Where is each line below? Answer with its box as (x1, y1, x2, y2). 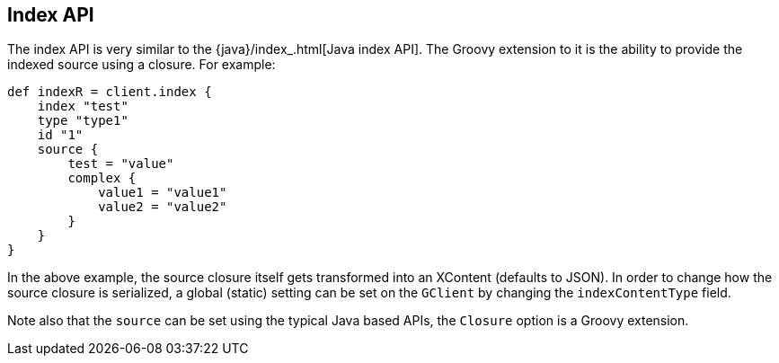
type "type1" (37, 113, 128, 128)
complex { (67, 171, 137, 186)
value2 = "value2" (98, 199, 227, 215)
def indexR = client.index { (7, 84, 212, 100)
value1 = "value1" (98, 185, 227, 200)
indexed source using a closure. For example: (7, 57, 276, 73)
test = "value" (67, 156, 174, 172)
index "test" (37, 99, 128, 114)
